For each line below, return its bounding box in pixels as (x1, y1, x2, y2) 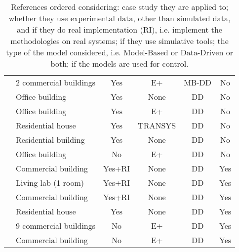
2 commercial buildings (16, 77, 96, 88)
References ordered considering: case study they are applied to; (10, 1, 229, 12)
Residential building (16, 134, 85, 145)
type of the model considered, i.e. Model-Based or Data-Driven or (6, 46, 233, 58)
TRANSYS (138, 120, 176, 131)
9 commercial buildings (16, 220, 96, 231)
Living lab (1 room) (16, 177, 84, 188)
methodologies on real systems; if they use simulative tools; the (10, 35, 229, 46)
